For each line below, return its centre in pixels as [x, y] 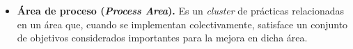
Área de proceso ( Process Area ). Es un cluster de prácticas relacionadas [181, 10]
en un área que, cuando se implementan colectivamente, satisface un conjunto [182, 24]
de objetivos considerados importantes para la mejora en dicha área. [162, 38]
